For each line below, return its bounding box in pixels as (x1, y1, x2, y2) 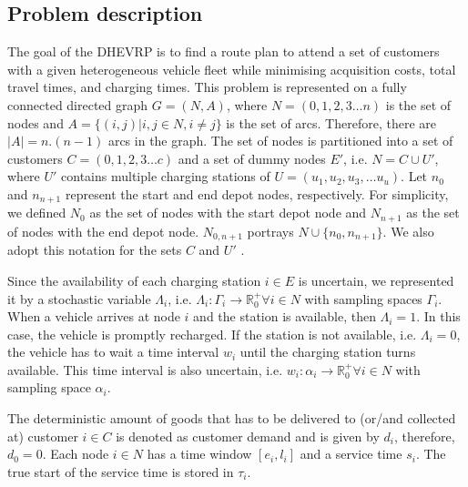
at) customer (7, 426, 78, 445)
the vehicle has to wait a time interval (7, 342, 219, 361)
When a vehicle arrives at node (7, 307, 180, 326)
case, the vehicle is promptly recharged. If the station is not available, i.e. (7, 324, 417, 343)
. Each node (42, 444, 109, 463)
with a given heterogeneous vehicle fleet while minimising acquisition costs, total (7, 59, 456, 78)
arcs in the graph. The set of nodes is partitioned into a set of (107, 131, 453, 150)
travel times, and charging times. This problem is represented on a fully (7, 77, 407, 96)
